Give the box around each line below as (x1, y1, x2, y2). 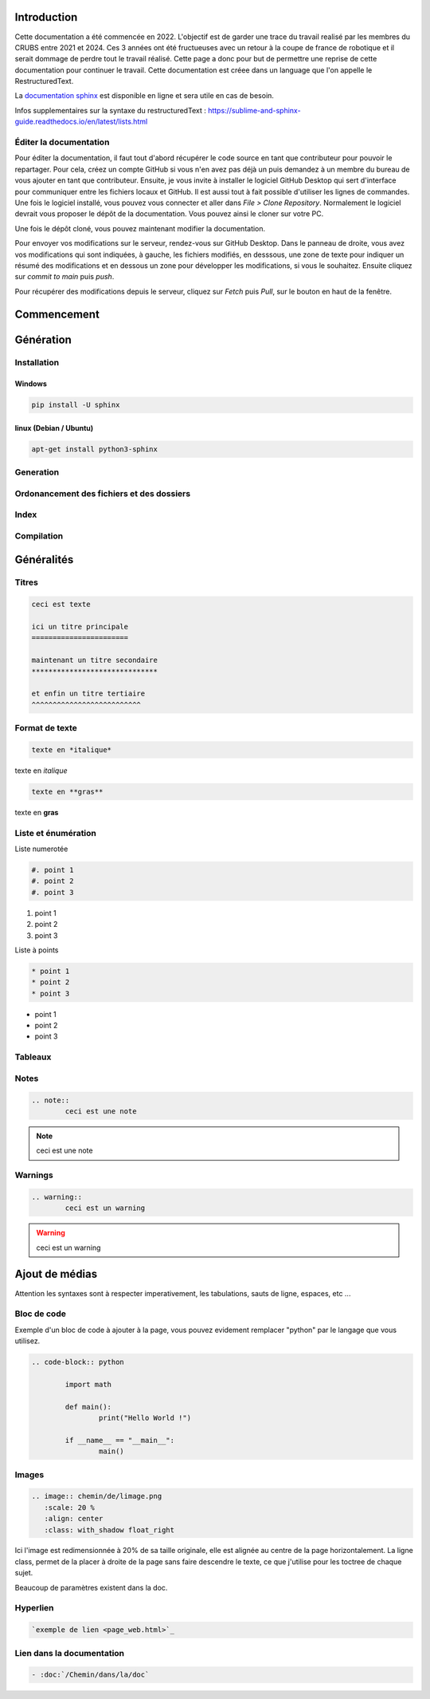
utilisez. (14, 1336, 41, 1346)
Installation (14, 357, 60, 369)
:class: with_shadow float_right (44, 1525, 175, 1535)
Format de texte (14, 723, 77, 734)
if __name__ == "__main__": (64, 1436, 175, 1445)
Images (14, 1468, 45, 1480)
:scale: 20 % (44, 1503, 96, 1512)
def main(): (64, 1402, 111, 1411)
